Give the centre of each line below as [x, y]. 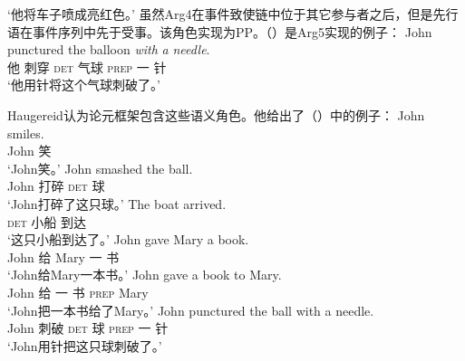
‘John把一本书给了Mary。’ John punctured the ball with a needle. [191, 310]
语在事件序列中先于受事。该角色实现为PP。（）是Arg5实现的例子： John [220, 31]
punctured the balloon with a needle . [109, 49]
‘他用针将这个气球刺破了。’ [84, 85]
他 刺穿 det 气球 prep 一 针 [87, 66]
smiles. [26, 133]
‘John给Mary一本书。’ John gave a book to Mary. [145, 275]
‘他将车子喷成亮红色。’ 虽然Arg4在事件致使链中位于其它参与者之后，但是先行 [233, 14]
